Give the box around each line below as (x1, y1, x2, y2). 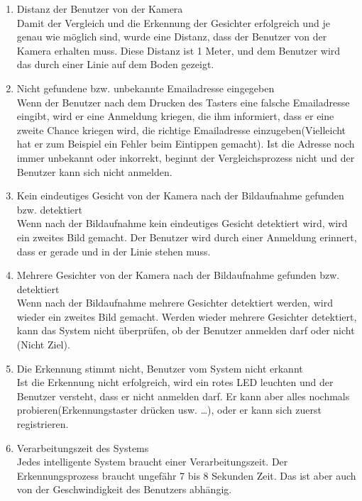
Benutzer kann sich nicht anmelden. (16, 164, 172, 179)
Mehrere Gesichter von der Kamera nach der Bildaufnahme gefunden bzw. (16, 268, 340, 282)
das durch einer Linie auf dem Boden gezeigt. (16, 57, 214, 72)
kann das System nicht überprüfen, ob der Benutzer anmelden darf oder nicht (16, 323, 355, 338)
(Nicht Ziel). (16, 337, 70, 352)
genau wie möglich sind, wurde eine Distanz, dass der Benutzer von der (16, 29, 327, 44)
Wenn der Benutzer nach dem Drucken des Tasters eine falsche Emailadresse (16, 94, 350, 109)
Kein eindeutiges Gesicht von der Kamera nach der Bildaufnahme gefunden (16, 188, 344, 203)
